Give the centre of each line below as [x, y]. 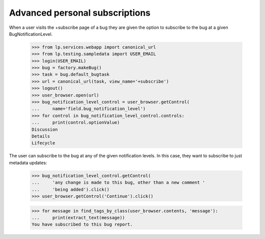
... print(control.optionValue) [76, 123]
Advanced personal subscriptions [80, 13]
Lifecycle [43, 143]
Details [41, 136]
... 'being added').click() [71, 189]
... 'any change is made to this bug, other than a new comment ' [119, 183]
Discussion [45, 129]
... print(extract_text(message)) [78, 217]
